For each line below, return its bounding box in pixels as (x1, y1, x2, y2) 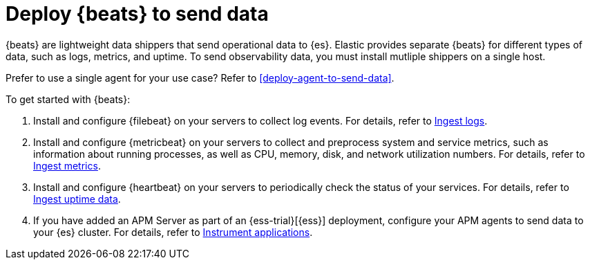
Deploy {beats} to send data (6, 2, 269, 26)
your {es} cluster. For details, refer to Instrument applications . (33, 226, 313, 238)
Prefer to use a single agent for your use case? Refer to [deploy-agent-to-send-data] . (6, 71, 394, 84)
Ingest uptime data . (33, 192, 121, 205)
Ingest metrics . (33, 159, 101, 172)
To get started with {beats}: (6, 93, 131, 105)
